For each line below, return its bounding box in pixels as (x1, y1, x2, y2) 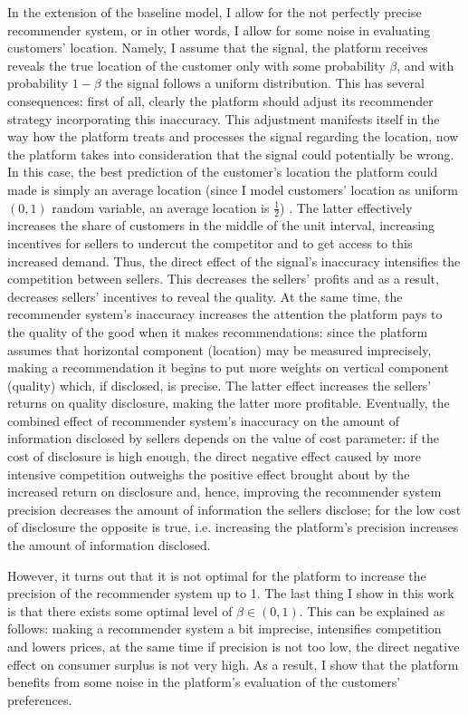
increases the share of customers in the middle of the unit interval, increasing (7, 216, 435, 235)
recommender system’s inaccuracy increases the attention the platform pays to (7, 304, 443, 324)
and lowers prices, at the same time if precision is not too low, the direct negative (7, 637, 460, 656)
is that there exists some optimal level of (7, 601, 233, 620)
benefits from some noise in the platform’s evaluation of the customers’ (7, 672, 401, 691)
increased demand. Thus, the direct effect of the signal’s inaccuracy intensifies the (7, 251, 461, 270)
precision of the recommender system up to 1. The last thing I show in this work (7, 584, 454, 603)
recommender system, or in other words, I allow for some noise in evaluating (7, 20, 431, 39)
